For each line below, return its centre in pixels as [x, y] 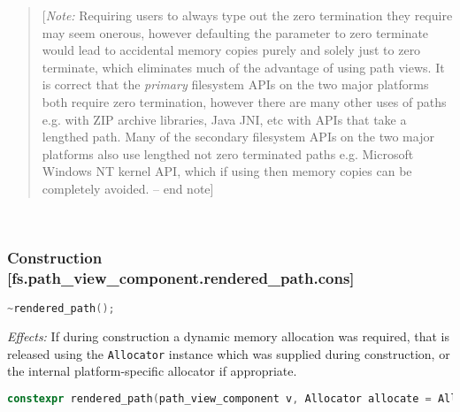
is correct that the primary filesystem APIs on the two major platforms [235, 84]
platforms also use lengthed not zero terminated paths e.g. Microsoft [228, 153]
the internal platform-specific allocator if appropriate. [152, 371]
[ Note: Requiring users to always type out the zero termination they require [247, 15]
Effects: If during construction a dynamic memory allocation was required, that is [228, 336]
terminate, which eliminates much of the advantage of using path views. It [243, 67]
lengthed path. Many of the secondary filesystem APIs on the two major [238, 137]
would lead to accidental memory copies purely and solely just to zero [231, 50]
